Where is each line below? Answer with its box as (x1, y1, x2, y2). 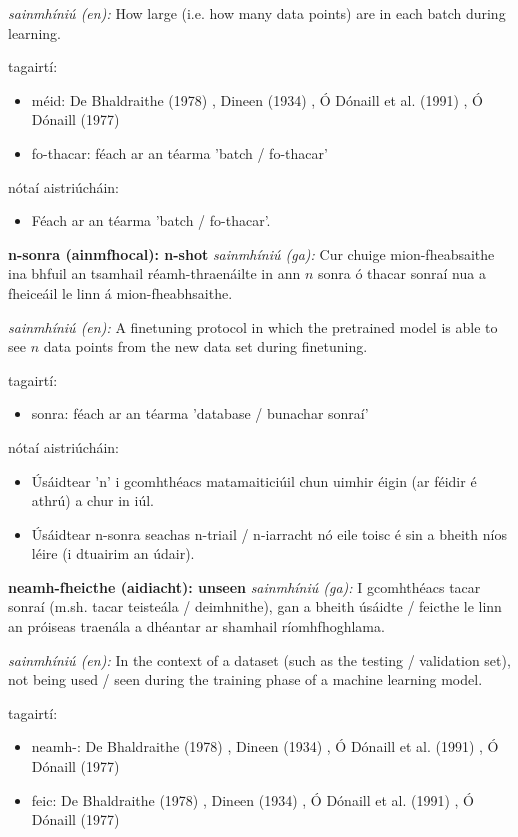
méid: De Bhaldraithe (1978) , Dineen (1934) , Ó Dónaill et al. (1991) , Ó (31, 89, 483, 110)
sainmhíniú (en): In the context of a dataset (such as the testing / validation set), (8, 649, 511, 670)
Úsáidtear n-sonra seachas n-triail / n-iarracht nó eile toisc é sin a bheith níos (31, 523, 507, 544)
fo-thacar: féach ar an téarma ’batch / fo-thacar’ (31, 142, 328, 163)
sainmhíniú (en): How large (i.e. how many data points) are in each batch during (8, 3, 506, 23)
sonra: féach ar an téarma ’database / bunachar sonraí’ (31, 403, 369, 424)
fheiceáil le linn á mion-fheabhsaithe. (8, 282, 233, 303)
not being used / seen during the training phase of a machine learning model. (8, 669, 483, 690)
